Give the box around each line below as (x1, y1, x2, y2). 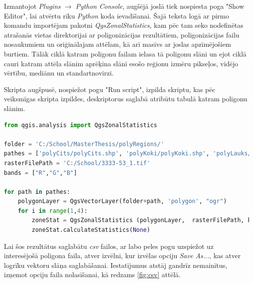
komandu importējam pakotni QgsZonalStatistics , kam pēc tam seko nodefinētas (4, 20, 244, 30)
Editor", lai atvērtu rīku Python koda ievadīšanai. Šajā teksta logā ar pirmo (4, 10, 229, 20)
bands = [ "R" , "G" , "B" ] (4, 169, 77, 176)
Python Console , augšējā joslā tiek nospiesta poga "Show (75, 1, 244, 11)
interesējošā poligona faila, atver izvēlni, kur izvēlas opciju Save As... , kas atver (4, 250, 241, 261)
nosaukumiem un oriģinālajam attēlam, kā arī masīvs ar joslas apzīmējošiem (4, 39, 231, 49)
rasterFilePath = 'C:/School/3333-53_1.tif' (4, 159, 150, 167)
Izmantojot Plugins (4, 1, 61, 11)
